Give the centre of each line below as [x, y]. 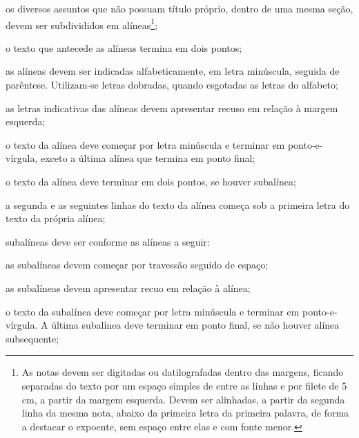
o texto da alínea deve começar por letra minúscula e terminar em [145, 144]
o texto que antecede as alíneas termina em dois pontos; [124, 47]
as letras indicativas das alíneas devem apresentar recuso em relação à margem [172, 108]
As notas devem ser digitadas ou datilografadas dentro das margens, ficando [183, 372]
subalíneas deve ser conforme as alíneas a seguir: [108, 241]
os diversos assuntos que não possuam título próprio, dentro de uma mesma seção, [179, 8]
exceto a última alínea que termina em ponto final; [148, 158]
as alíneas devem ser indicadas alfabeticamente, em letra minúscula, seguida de [173, 71]
